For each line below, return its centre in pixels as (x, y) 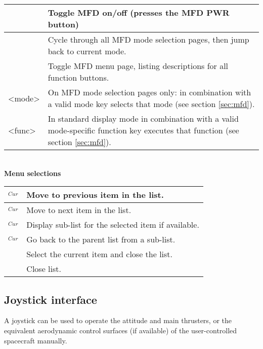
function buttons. (78, 77)
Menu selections (33, 173)
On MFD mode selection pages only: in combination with (149, 92)
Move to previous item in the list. (95, 195)
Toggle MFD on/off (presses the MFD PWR (139, 12)
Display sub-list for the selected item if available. (113, 225)
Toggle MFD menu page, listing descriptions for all (138, 66)
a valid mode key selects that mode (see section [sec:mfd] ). (151, 104)
